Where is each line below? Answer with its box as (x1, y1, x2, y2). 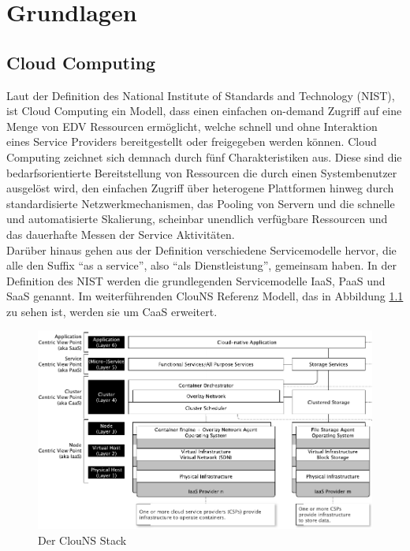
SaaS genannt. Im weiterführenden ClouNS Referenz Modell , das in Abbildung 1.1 (6, 288, 404, 304)
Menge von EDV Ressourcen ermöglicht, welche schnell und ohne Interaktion (6, 117, 378, 134)
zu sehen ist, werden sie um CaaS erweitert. (6, 303, 218, 319)
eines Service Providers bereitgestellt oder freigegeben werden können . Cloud (6, 133, 377, 150)
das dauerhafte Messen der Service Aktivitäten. (6, 225, 235, 242)
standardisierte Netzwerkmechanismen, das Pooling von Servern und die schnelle (6, 195, 395, 211)
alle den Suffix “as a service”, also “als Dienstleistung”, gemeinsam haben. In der (6, 257, 397, 274)
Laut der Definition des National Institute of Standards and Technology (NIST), (6, 87, 395, 103)
